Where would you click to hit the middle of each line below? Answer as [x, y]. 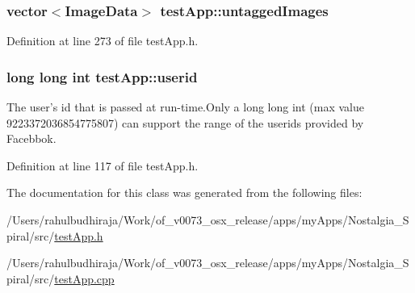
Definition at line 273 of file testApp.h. [103, 41]
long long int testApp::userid [102, 76]
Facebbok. [31, 138]
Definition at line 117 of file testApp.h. [103, 165]
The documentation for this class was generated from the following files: [184, 193]
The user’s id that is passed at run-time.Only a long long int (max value [186, 107]
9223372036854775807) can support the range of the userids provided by [185, 122]
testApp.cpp [84, 278]
